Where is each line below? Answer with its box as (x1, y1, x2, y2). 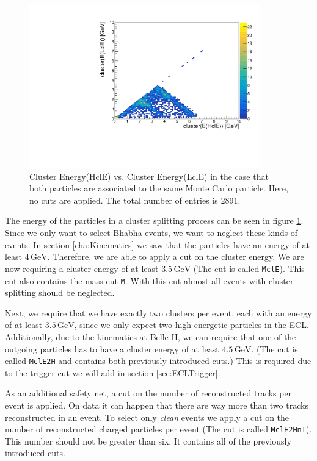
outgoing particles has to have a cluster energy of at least (5, 342, 219, 355)
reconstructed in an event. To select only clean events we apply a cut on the (5, 410, 290, 423)
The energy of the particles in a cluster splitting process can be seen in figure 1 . (5, 214, 304, 227)
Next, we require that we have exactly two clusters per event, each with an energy (5, 306, 312, 319)
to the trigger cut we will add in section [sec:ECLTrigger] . (5, 366, 220, 379)
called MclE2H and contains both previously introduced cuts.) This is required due (5, 354, 312, 367)
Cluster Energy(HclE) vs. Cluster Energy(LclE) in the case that (29, 170, 269, 182)
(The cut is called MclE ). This (193, 262, 305, 274)
